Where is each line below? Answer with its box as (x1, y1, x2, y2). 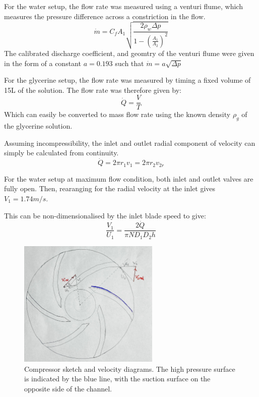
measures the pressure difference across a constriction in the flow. (4, 11, 206, 21)
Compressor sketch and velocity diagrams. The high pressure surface (24, 363, 235, 374)
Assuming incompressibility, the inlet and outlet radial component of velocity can (4, 137, 255, 148)
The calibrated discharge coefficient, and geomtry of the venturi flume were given (4, 48, 254, 59)
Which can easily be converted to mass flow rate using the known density (4, 109, 231, 120)
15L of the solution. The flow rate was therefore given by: (4, 84, 182, 95)
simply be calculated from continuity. (4, 147, 119, 158)
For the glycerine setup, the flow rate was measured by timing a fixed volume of (4, 75, 251, 85)
